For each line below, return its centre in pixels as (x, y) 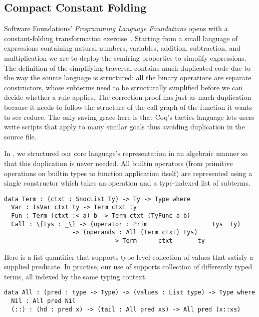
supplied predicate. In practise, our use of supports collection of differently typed (128, 267)
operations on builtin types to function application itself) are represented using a (128, 173)
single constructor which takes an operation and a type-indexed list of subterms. (127, 183)
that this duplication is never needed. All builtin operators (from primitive (118, 163)
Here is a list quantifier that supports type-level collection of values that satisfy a (129, 257)
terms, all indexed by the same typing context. (76, 276)
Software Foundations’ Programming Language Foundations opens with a (116, 28)
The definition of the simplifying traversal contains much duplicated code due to (127, 67)
